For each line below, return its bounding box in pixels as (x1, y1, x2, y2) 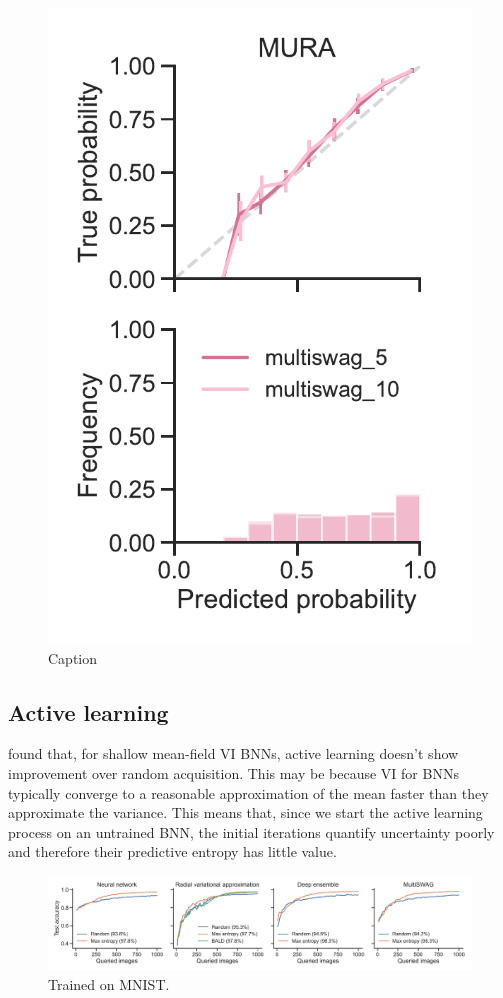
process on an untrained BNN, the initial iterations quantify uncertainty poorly (8, 821, 495, 842)
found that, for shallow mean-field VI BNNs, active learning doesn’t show (8, 743, 459, 764)
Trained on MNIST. (48, 973, 170, 994)
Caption (48, 647, 98, 668)
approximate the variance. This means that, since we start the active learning (8, 802, 483, 823)
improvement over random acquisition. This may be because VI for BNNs (8, 762, 459, 783)
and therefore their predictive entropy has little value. (8, 841, 337, 862)
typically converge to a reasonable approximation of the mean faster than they (8, 782, 489, 803)
